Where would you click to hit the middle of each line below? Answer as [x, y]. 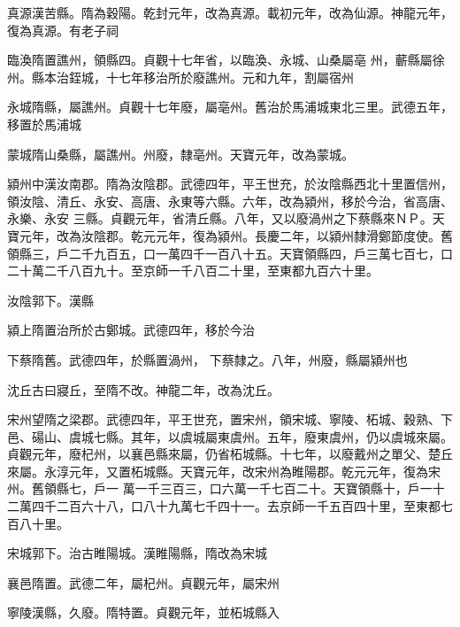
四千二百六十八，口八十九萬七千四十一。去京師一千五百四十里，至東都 [236, 506]
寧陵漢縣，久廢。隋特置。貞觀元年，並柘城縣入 [143, 612]
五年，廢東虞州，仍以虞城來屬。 [360, 436]
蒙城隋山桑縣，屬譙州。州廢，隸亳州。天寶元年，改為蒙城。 [180, 154]
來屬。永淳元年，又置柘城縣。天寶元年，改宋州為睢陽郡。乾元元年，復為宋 [224, 471]
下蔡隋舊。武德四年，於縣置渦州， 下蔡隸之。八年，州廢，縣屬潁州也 [207, 359]
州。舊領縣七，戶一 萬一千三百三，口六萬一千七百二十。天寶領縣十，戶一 [220, 488]
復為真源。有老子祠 [63, 30]
